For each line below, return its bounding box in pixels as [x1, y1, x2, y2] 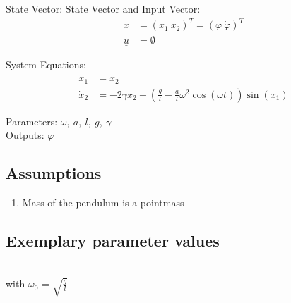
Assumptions [6, 162, 102, 184]
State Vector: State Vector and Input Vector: [6, 1, 201, 16]
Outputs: [6, 128, 44, 142]
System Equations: [6, 57, 86, 72]
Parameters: [6, 113, 58, 128]
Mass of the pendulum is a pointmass [22, 195, 184, 210]
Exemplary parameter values [6, 230, 220, 252]
